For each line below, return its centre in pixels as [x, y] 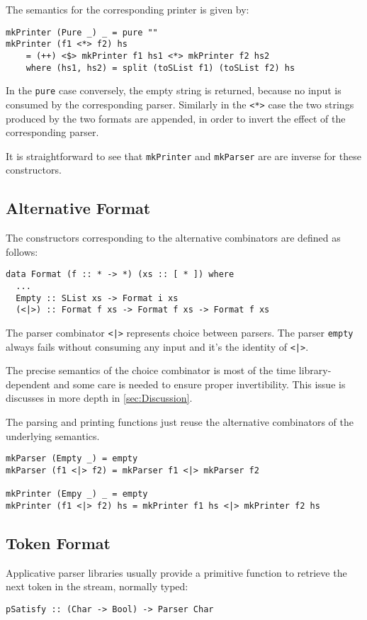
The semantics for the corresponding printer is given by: [128, 9]
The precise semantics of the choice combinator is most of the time [151, 370]
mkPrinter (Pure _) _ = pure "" [82, 32]
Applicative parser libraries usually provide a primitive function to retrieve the [176, 572]
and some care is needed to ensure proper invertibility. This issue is [199, 384]
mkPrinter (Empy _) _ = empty [77, 494]
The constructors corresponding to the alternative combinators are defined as [173, 238]
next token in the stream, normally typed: [97, 586]
